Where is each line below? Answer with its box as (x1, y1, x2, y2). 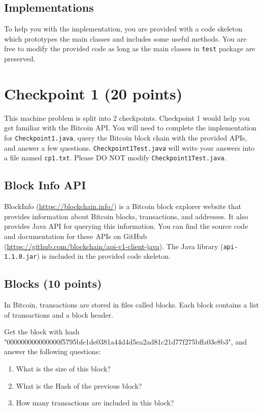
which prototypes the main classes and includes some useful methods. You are (4, 33, 247, 44)
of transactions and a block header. (4, 309, 113, 320)
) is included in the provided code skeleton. (37, 251, 171, 261)
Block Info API (4, 177, 86, 193)
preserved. (4, 53, 36, 64)
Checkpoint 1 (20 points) (4, 83, 183, 104)
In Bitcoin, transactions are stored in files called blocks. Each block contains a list (4, 299, 259, 310)
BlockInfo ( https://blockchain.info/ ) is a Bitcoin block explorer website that (4, 201, 242, 212)
